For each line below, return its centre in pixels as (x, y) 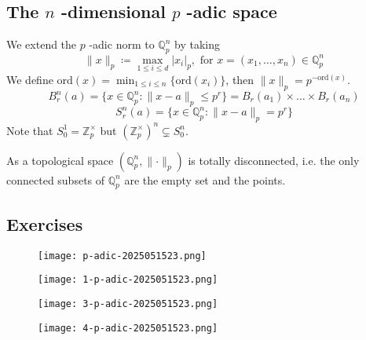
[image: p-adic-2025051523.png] (122, 256)
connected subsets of (56, 179)
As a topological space (60, 160)
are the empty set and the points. (205, 179)
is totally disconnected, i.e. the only (274, 160)
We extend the (42, 44)
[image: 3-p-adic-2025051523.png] (128, 303)
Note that (30, 130)
